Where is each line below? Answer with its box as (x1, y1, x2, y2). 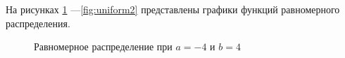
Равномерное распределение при (34, 39, 172, 54)
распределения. (6, 15, 70, 30)
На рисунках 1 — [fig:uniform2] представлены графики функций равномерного (6, 2, 340, 16)
